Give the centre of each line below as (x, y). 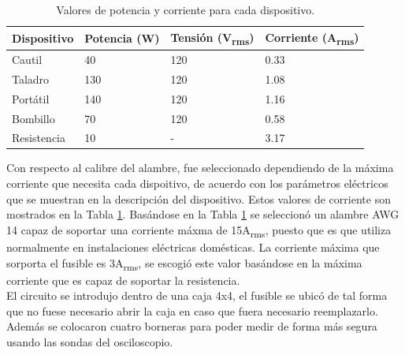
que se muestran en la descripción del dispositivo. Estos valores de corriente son (199, 198)
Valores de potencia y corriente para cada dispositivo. (186, 9)
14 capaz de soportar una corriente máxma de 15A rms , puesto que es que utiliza (199, 230)
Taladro (31, 78)
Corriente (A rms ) (312, 38)
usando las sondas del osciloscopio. (90, 342)
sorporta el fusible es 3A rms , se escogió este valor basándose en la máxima (184, 263)
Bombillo (33, 118)
